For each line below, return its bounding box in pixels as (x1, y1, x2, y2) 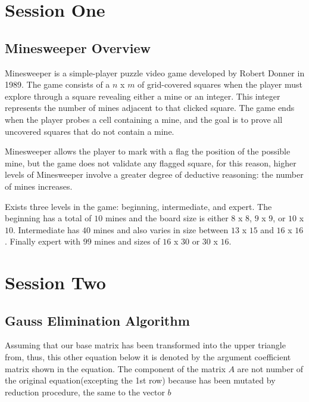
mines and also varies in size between (93, 223, 229, 236)
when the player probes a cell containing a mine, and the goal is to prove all (5, 113, 283, 125)
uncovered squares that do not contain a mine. (5, 125, 174, 137)
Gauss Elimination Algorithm (5, 311, 190, 329)
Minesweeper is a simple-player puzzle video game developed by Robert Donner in (5, 66, 305, 79)
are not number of (237, 362, 304, 375)
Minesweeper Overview (5, 38, 151, 57)
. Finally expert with (5, 235, 81, 248)
